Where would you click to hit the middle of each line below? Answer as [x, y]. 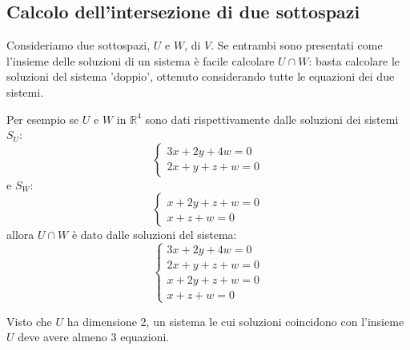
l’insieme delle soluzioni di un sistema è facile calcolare [141, 60]
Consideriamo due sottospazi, [78, 45]
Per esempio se [43, 119]
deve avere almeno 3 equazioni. [94, 337]
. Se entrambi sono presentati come [297, 45]
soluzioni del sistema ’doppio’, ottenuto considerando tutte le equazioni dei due [201, 76]
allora [20, 235]
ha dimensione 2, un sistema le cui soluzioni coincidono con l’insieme [235, 321]
